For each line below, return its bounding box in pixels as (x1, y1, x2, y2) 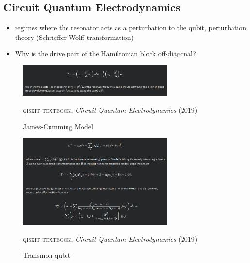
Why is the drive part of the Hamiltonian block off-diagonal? (15, 48, 196, 58)
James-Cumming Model (23, 121, 93, 131)
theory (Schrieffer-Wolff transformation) (15, 32, 133, 42)
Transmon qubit (23, 250, 71, 260)
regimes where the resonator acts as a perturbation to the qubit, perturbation (15, 22, 247, 33)
